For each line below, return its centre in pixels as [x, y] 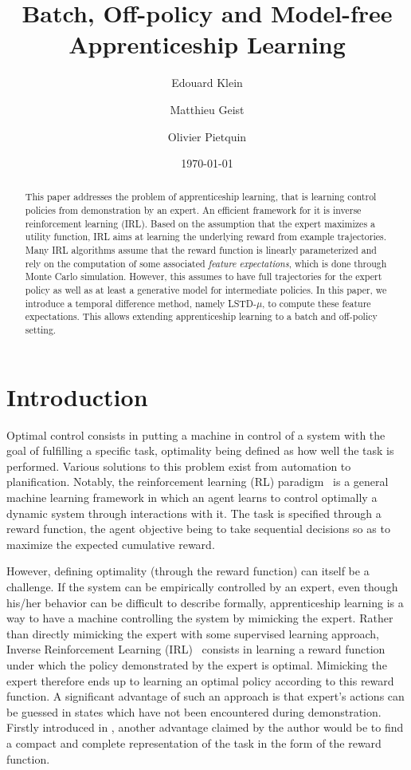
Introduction [77, 396]
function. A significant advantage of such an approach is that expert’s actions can [205, 696]
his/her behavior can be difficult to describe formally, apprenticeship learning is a [205, 602]
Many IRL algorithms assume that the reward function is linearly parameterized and [201, 250]
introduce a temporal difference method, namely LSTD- [141, 303]
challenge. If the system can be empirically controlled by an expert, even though [202, 586]
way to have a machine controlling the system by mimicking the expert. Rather [200, 618]
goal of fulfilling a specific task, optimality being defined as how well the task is [200, 450]
